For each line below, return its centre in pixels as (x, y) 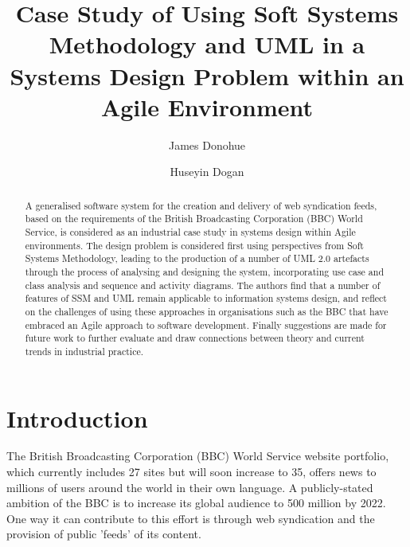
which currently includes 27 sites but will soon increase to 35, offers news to (191, 472)
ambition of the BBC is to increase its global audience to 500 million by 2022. (196, 503)
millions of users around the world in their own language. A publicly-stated (190, 487)
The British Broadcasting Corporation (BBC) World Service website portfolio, (198, 456)
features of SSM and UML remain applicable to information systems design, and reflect (206, 298)
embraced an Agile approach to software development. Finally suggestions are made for (206, 324)
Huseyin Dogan (207, 172)
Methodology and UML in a (207, 44)
